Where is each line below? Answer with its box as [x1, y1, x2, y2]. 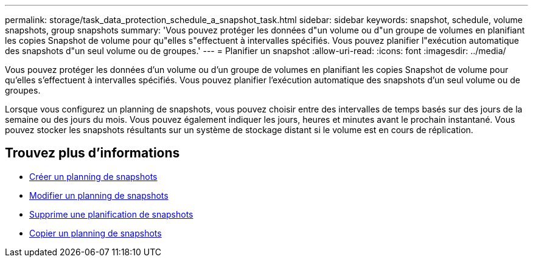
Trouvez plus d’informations [5, 145, 180, 161]
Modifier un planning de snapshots [29, 190, 169, 201]
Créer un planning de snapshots [29, 171, 158, 182]
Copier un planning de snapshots [29, 227, 162, 238]
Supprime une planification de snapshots [29, 209, 193, 219]
